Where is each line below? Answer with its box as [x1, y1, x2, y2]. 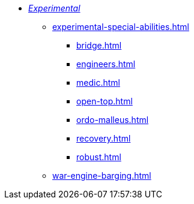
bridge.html [76, 40, 122, 50]
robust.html [76, 152, 121, 162]
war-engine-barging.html [52, 170, 151, 181]
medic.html [76, 77, 120, 88]
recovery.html [76, 133, 131, 143]
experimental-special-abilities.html [52, 22, 189, 32]
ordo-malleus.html [76, 115, 149, 125]
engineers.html [76, 59, 136, 69]
